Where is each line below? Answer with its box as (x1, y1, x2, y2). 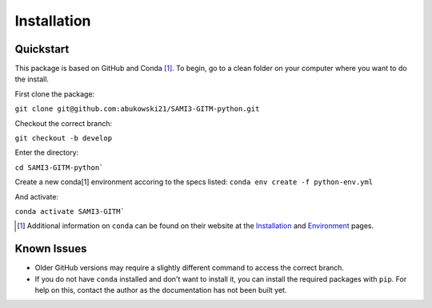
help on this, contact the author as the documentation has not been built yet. (34, 286, 287, 295)
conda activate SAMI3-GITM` (14, 207, 126, 215)
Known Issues (14, 242, 87, 255)
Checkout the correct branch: (14, 118, 113, 128)
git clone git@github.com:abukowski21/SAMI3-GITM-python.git (14, 105, 260, 113)
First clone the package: (14, 89, 95, 99)
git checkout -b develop (14, 134, 112, 143)
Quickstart (14, 42, 70, 56)
